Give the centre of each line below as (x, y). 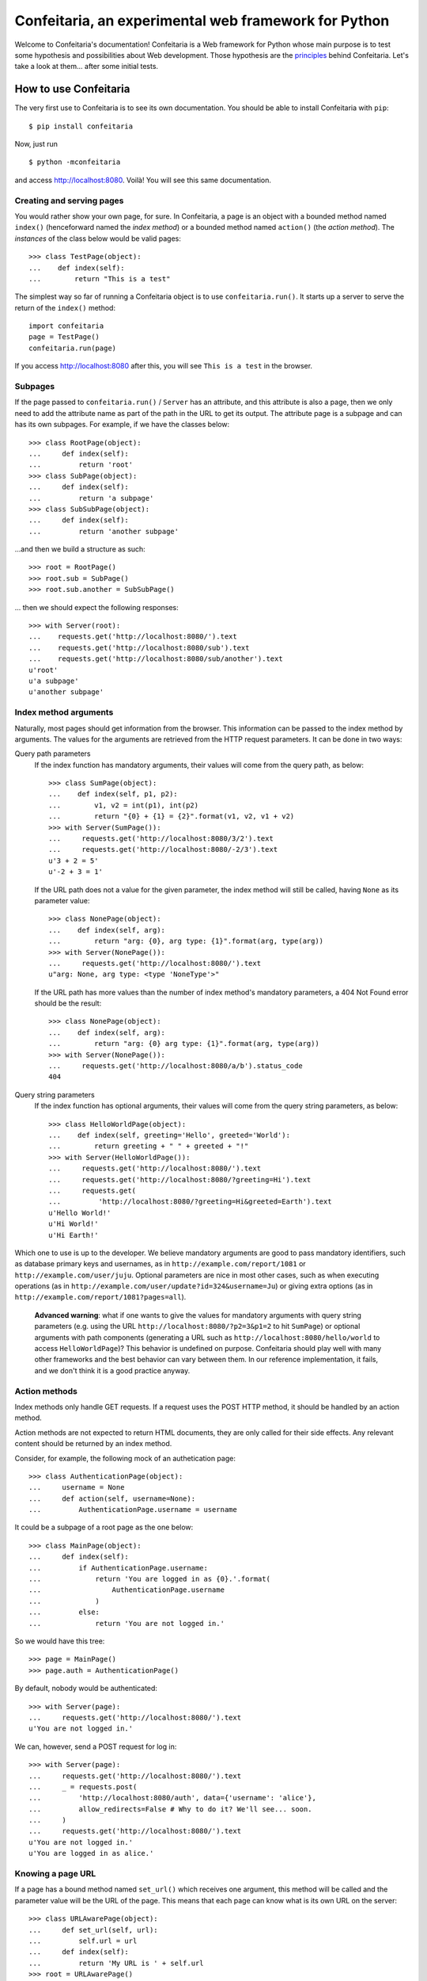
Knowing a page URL (55, 1874)
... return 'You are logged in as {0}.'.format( (149, 1579)
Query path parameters (53, 754)
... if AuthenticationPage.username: (119, 1568)
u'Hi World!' (74, 1224)
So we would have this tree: (60, 1641)
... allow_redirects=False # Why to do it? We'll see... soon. (170, 1809)
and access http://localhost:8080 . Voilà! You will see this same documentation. (143, 180)
